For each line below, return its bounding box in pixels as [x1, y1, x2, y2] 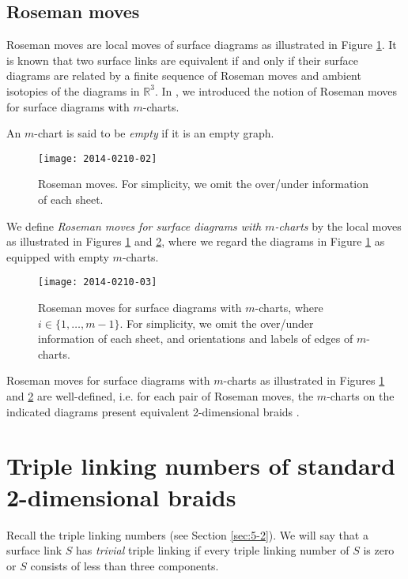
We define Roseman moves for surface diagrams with [6, 217, 262, 234]
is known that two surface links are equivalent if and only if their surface [6, 51, 358, 68]
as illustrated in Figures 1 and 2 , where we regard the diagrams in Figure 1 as [6, 233, 385, 250]
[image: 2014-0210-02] [38, 152, 157, 164]
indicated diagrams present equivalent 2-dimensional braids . [6, 403, 300, 419]
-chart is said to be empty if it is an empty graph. [34, 125, 274, 141]
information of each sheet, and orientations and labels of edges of [38, 330, 353, 347]
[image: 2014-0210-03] [38, 276, 157, 288]
